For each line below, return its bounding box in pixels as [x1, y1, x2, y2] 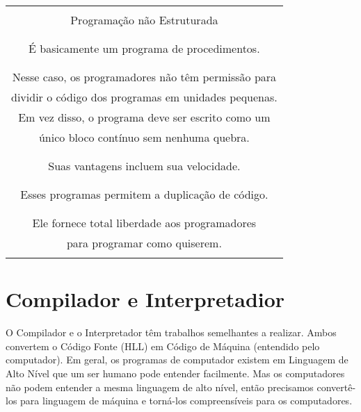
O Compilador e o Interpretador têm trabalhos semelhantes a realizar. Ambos [6, 325, 337, 340]
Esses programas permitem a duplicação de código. [20, 186, 268, 202]
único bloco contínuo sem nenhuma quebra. [38, 129, 250, 145]
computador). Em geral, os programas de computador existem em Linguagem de [6, 352, 348, 367]
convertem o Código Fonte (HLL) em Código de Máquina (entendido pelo [6, 338, 320, 353]
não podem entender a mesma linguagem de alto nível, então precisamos [6, 379, 314, 394]
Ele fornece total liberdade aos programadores [32, 215, 257, 231]
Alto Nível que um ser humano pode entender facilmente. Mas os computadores [6, 365, 345, 380]
